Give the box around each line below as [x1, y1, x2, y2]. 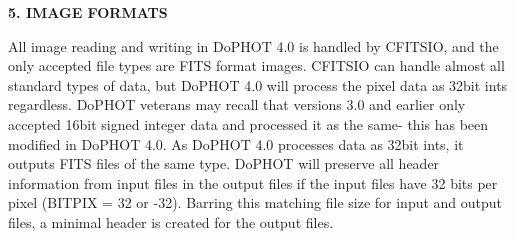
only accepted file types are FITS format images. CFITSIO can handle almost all [8, 55, 505, 76]
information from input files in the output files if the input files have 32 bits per [8, 172, 498, 193]
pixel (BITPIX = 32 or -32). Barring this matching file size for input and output [8, 192, 503, 213]
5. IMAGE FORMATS [8, 2, 168, 22]
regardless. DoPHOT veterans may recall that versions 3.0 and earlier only [8, 94, 466, 115]
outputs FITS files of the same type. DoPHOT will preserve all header [8, 153, 440, 174]
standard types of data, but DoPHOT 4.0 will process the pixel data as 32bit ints [8, 74, 508, 95]
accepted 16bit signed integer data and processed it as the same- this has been [8, 113, 489, 134]
